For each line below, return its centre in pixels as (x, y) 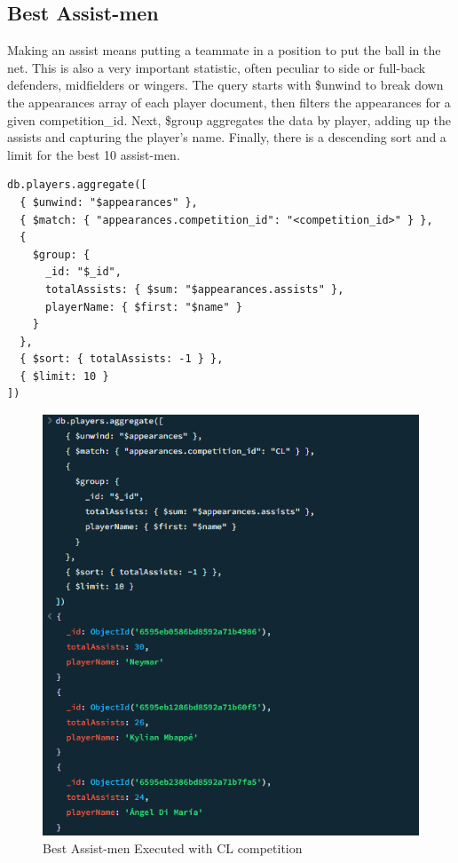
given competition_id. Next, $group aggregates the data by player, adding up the (229, 119)
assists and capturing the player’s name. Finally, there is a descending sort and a (227, 137)
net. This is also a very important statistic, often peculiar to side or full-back (217, 67)
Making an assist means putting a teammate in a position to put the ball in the (224, 50)
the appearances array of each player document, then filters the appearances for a (229, 102)
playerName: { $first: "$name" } (143, 307)
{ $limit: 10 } (64, 376)
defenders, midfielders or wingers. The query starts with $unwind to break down (225, 85)
